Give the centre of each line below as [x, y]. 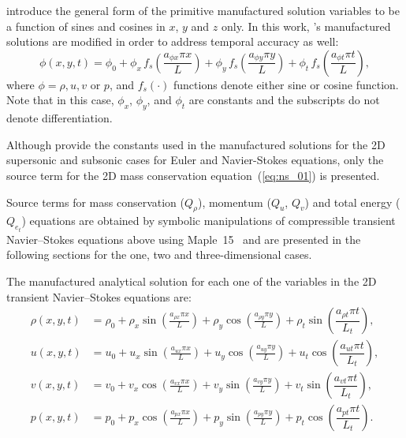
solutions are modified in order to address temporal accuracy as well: [173, 41]
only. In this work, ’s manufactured [306, 26]
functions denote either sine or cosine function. [286, 84]
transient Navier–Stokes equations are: [99, 296]
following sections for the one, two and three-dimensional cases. [159, 255]
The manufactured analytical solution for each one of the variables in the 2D [192, 281]
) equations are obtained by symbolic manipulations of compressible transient [209, 221]
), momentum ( [234, 202]
